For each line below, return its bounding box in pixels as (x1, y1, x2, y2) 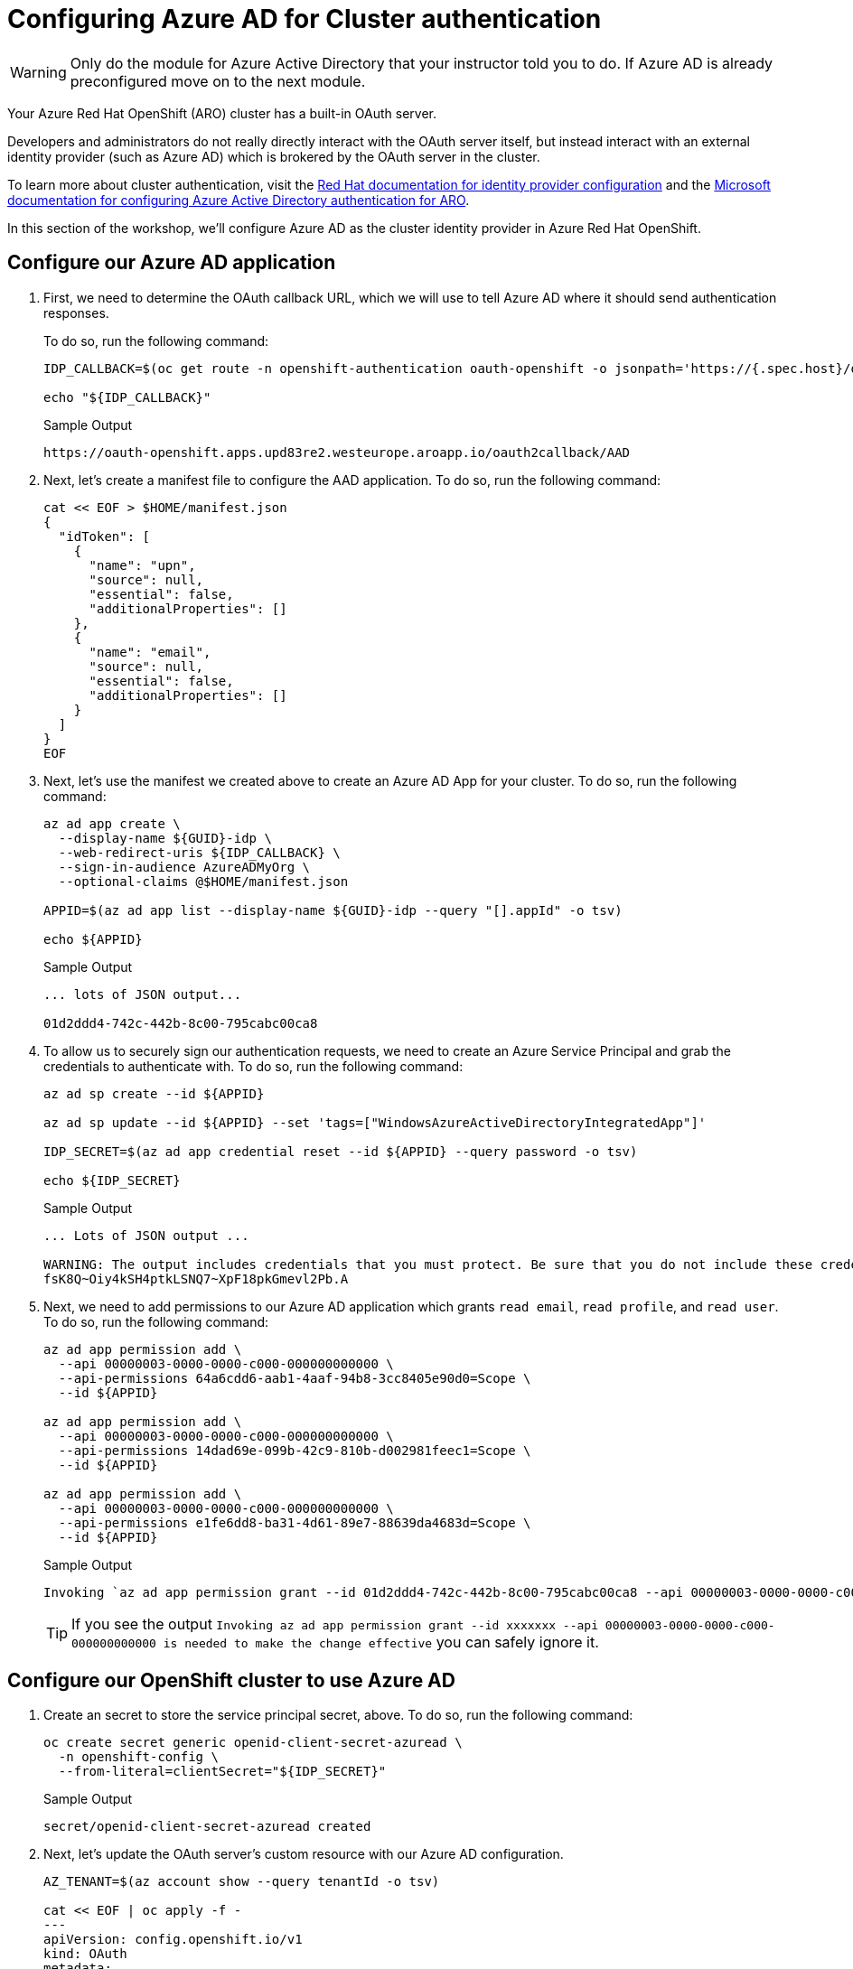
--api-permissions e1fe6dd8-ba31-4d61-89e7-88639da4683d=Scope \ (58, 1515, 531, 1530)
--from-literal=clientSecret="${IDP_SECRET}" (58, 1764, 387, 1779)
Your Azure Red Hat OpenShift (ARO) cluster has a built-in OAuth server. (7, 105, 436, 121)
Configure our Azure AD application (7, 251, 336, 275)
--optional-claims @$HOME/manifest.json (58, 873, 349, 889)
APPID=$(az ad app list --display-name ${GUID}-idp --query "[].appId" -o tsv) (43, 902, 623, 918)
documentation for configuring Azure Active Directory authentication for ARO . (7, 191, 470, 208)
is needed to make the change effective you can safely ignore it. (163, 1632, 599, 1651)
